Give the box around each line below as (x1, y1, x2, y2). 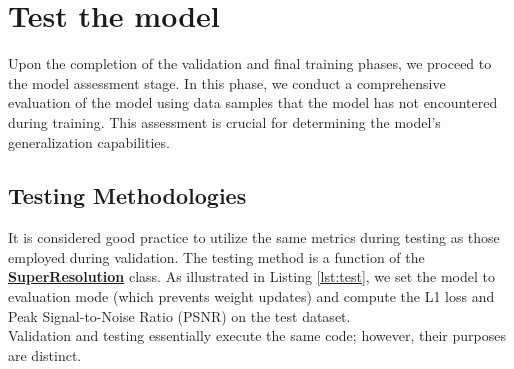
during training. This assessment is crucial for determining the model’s (8, 111, 441, 132)
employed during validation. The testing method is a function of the (8, 246, 425, 267)
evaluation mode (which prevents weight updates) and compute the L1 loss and (8, 286, 495, 307)
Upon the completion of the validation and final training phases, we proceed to (8, 53, 492, 74)
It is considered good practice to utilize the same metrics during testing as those (8, 227, 500, 248)
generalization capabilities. (8, 131, 170, 152)
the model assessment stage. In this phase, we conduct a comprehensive (8, 72, 446, 93)
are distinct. (8, 344, 82, 365)
